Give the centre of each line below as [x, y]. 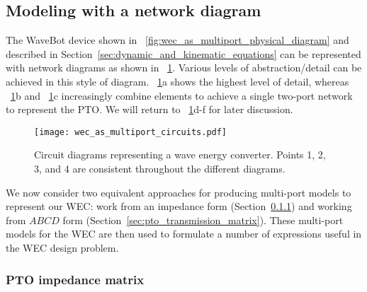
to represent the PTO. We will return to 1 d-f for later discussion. [149, 109]
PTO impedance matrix [75, 279]
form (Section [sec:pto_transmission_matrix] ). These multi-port [203, 220]
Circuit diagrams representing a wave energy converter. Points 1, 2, [180, 154]
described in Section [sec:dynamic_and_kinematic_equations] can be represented [183, 53]
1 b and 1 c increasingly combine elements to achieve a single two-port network [182, 95]
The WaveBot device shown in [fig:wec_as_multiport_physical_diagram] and [177, 40]
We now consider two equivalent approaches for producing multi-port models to [179, 192]
